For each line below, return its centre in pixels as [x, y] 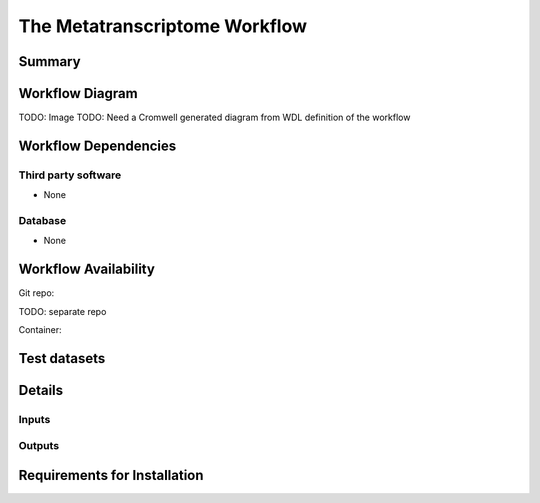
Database [42, 220]
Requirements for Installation [111, 475]
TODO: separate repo [62, 311]
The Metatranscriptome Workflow [162, 26]
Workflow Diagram [78, 93]
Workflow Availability [86, 269]
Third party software [70, 175]
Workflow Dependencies [97, 145]
